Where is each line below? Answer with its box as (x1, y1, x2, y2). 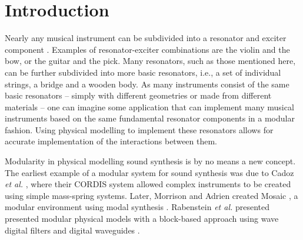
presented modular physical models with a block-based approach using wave (5, 212, 279, 225)
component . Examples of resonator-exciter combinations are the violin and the (5, 43, 290, 55)
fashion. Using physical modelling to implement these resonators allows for (5, 123, 274, 136)
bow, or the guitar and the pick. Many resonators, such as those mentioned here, (5, 55, 296, 67)
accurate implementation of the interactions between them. (5, 135, 218, 147)
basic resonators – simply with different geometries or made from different (5, 89, 272, 102)
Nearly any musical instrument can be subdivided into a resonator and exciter (5, 32, 287, 44)
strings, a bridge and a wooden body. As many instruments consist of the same (5, 77, 289, 90)
